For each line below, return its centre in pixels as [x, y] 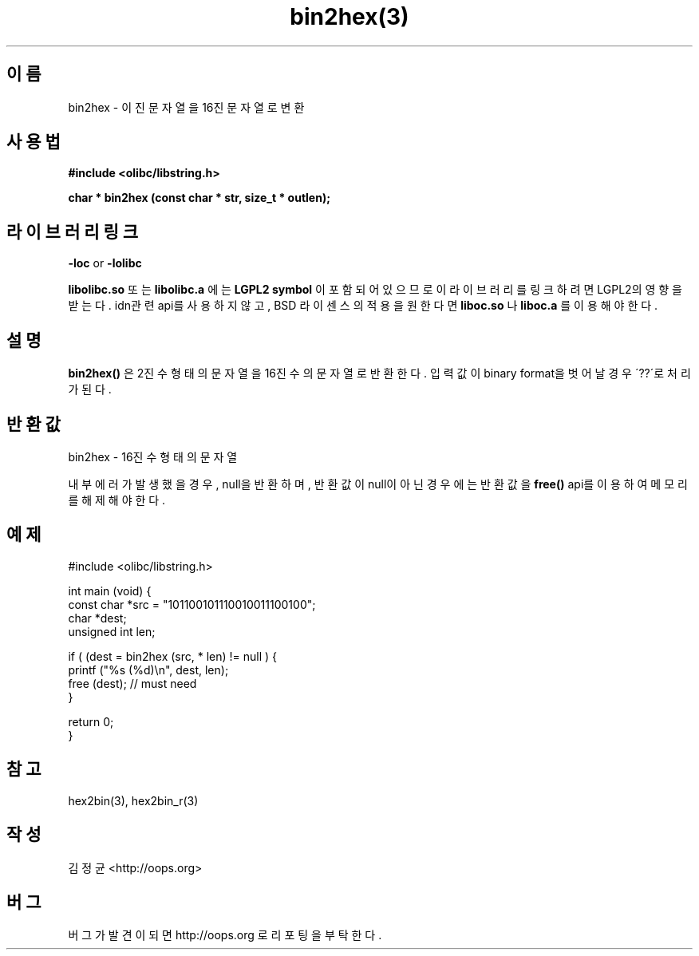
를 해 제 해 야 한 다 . [117, 500]
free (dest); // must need [132, 683]
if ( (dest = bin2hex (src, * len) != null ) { [173, 656]
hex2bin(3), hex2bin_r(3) [133, 800]
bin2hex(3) [349, 17]
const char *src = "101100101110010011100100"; [192, 604]
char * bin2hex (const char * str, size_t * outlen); [199, 198]
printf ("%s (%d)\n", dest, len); [148, 670]
